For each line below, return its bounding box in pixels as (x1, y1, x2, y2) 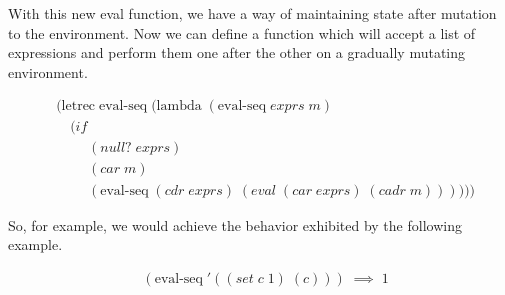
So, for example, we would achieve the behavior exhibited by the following (8, 214, 462, 235)
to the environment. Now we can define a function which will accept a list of (8, 22, 476, 43)
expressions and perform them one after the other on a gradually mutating (8, 42, 466, 63)
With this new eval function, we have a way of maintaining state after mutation (8, 3, 497, 23)
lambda (156, 99, 202, 114)
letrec (61, 99, 96, 114)
